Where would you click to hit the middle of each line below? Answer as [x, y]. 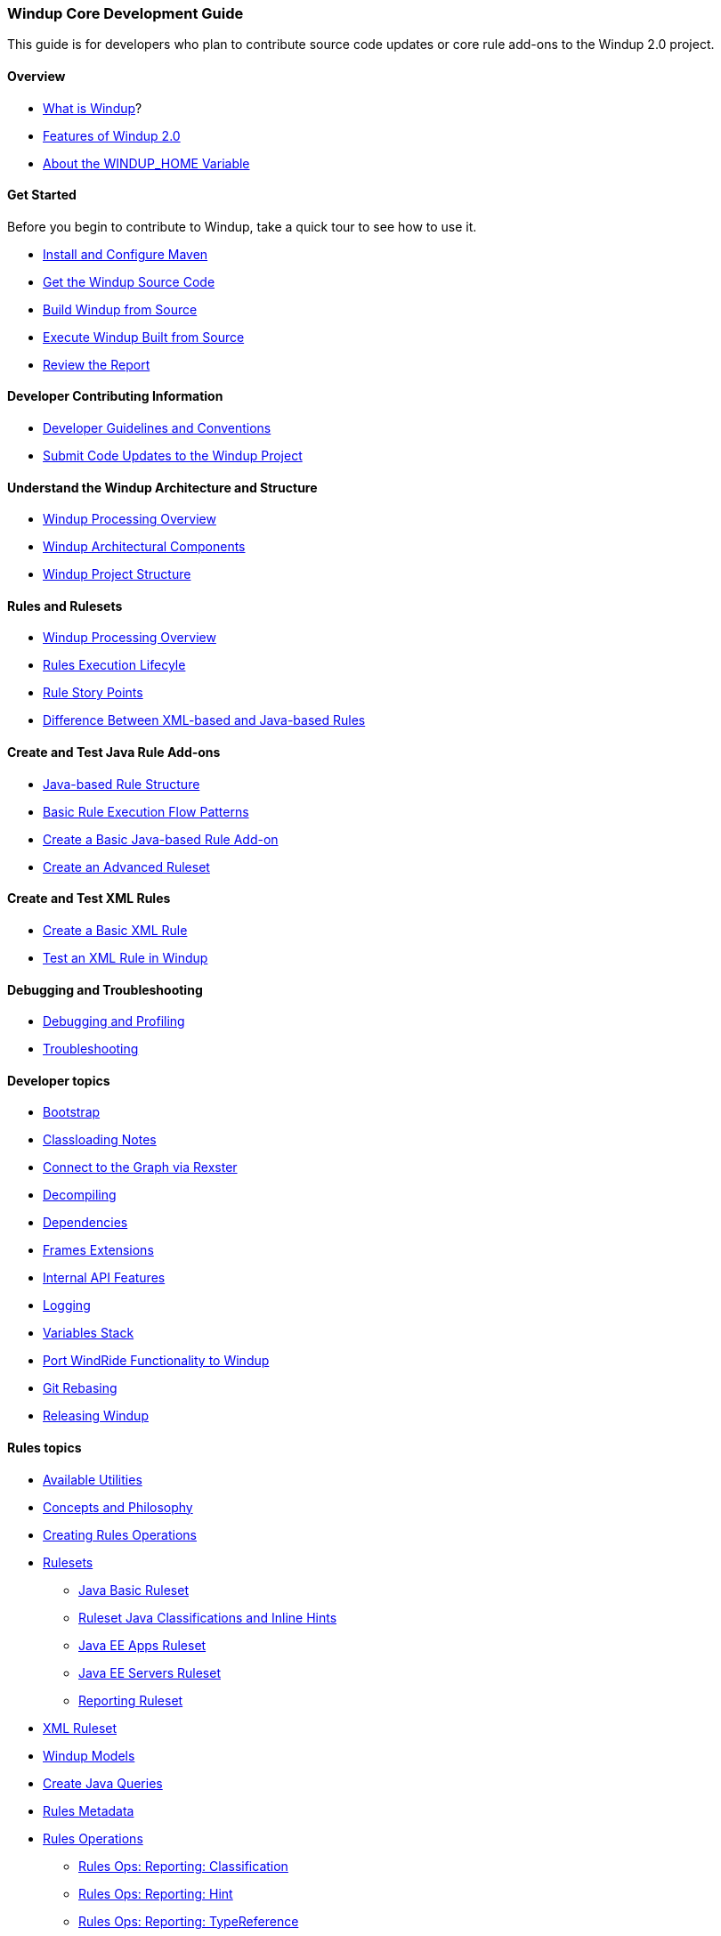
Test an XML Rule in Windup [126, 957]
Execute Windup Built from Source [144, 337]
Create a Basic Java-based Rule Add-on [161, 839]
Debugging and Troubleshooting [105, 989]
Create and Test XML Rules [89, 899]
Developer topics [59, 1080]
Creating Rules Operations [120, 1534]
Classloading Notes [100, 1140]
